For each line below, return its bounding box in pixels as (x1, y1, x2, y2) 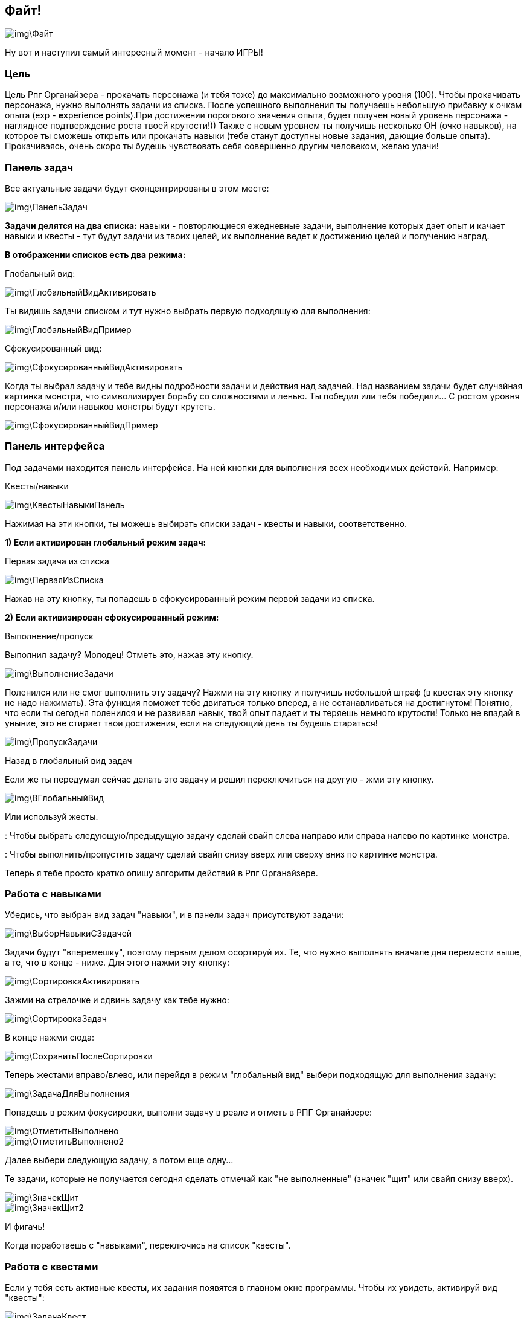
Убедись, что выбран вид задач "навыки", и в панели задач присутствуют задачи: (5, 909, 344, 920)
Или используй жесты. (5, 811, 98, 822)
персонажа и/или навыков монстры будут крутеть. (5, 401, 216, 412)
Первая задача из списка (5, 555, 109, 566)
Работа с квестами (5, 1260, 98, 1273)
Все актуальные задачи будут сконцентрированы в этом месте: (5, 183, 269, 193)
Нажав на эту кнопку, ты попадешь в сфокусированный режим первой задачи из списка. (5, 593, 375, 604)
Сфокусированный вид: (5, 343, 102, 354)
